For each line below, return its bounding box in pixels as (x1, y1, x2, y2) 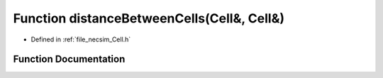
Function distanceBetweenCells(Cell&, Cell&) (13, 11, 285, 26)
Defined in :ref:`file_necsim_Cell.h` (30, 35, 131, 44)
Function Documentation (13, 53, 126, 65)
